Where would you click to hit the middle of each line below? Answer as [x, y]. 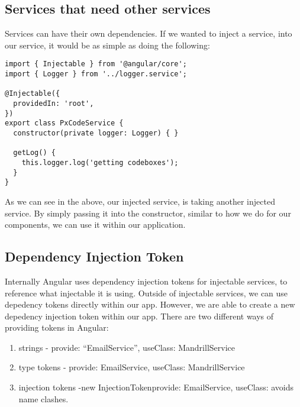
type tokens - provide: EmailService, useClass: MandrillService [132, 367]
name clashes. [43, 398]
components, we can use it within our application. [95, 225]
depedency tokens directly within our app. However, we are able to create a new [150, 304]
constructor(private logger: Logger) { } [96, 133]
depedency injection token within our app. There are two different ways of [139, 316]
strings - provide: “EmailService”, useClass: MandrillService [127, 347]
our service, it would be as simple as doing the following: [107, 45]
